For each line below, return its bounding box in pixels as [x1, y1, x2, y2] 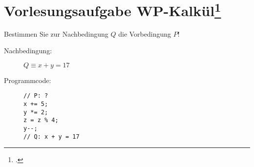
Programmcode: [4, 75, 51, 85]
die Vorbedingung [118, 29, 171, 39]
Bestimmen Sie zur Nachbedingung [4, 29, 108, 39]
